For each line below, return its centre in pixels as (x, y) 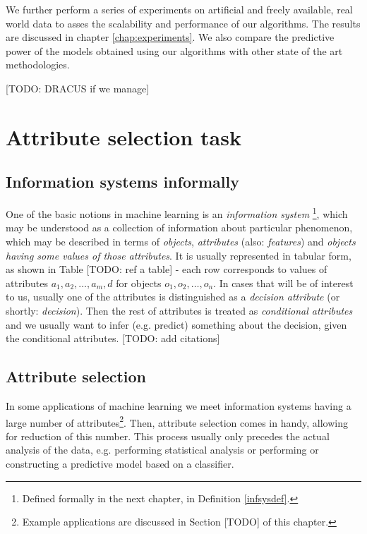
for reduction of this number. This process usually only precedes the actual (168, 436)
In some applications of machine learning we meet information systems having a (179, 405)
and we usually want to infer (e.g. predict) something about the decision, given (176, 324)
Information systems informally (122, 182)
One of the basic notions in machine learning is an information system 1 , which (177, 213)
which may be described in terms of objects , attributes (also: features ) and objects (181, 241)
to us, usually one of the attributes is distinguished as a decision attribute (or (173, 297)
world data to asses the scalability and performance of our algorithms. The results (183, 23)
